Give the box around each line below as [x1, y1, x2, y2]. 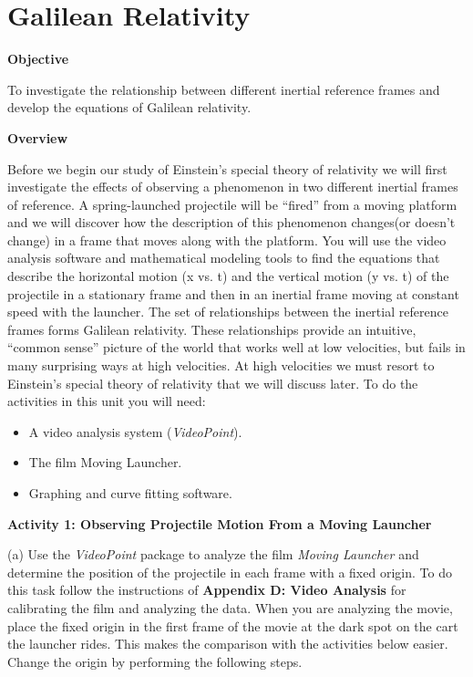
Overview [7, 128, 68, 147]
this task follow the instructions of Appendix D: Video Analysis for [7, 580, 406, 599]
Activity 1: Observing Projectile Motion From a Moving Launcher [7, 514, 432, 533]
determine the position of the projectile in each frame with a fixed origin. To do [7, 562, 452, 581]
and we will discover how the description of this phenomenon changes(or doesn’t [7, 213, 456, 232]
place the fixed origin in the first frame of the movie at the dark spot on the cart [7, 616, 458, 635]
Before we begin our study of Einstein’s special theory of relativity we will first [7, 159, 447, 178]
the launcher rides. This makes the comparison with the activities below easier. [7, 634, 448, 653]
